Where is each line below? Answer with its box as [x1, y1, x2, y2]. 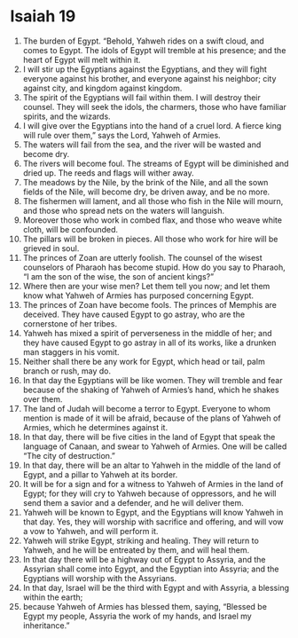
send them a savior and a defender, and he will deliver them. [22, 497, 244, 508]
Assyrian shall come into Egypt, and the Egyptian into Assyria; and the [22, 563, 279, 574]
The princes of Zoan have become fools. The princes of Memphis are [22, 299, 278, 310]
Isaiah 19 [10, 6, 76, 27]
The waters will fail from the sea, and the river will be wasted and [22, 139, 262, 150]
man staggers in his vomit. [22, 346, 120, 357]
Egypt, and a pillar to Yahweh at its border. [22, 469, 178, 480]
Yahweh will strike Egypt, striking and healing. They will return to [22, 535, 260, 546]
